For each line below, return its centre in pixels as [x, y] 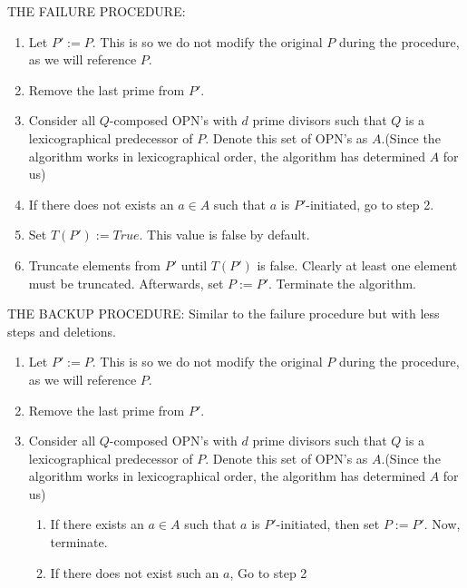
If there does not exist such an [135, 572]
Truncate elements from [94, 265]
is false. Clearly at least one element [357, 265]
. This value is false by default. [224, 235]
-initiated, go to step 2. [370, 204]
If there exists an [97, 524]
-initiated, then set [328, 524]
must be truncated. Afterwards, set [126, 283]
